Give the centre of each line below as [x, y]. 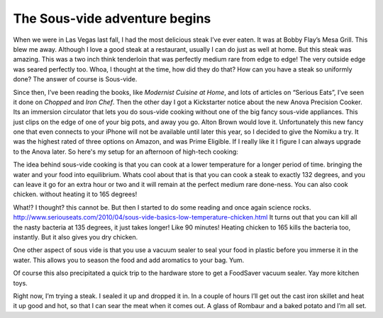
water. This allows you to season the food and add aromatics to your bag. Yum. [129, 260]
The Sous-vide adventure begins [112, 18]
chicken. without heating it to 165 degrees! [75, 194]
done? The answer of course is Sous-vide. [75, 79]
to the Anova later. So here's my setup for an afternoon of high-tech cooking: [126, 152]
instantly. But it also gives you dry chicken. [76, 237]
